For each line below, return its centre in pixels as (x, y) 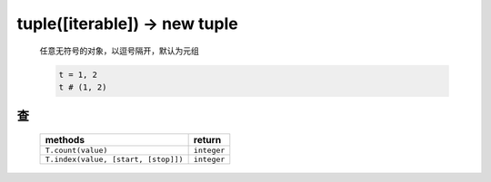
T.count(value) (76, 150)
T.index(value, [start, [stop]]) (114, 159)
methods (65, 139)
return (207, 139)
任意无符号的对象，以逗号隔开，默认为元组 (119, 51)
